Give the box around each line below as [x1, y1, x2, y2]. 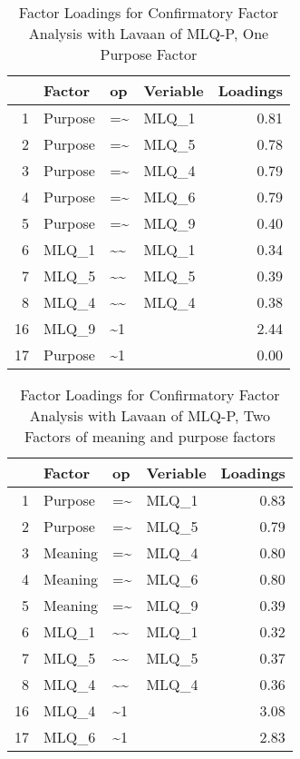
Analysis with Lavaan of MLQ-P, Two [29, 405, 271, 426]
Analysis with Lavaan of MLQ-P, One [28, 23, 269, 44]
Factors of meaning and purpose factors [24, 426, 276, 447]
